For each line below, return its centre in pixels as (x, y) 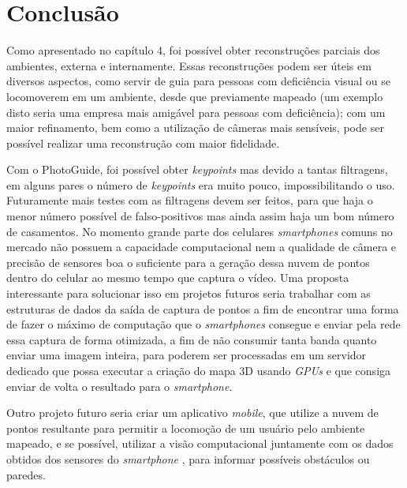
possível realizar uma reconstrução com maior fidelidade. (143, 143)
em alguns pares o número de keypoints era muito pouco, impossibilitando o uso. (201, 184)
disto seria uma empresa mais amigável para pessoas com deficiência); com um (196, 112)
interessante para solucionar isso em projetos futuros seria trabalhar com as (189, 293)
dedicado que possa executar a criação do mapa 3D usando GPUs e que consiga (199, 370)
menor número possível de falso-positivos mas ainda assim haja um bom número (200, 216)
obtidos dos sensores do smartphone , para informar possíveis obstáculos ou (188, 458)
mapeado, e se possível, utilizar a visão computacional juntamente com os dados (200, 443)
